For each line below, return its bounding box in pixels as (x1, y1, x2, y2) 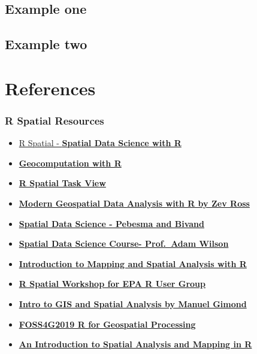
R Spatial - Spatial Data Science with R (19, 137, 182, 149)
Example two (5, 35, 87, 53)
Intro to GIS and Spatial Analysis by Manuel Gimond (19, 297, 247, 310)
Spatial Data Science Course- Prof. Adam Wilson (19, 237, 229, 250)
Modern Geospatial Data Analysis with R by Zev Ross (19, 196, 250, 209)
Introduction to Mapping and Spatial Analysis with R (19, 257, 247, 270)
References (5, 75, 96, 100)
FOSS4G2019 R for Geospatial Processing (19, 317, 196, 330)
